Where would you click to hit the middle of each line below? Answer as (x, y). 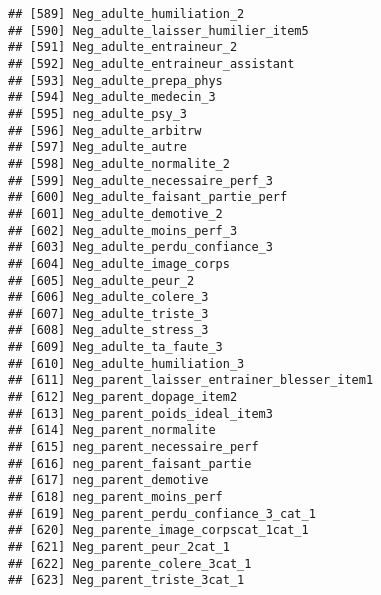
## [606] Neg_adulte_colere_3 (108, 297)
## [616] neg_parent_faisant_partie (130, 463)
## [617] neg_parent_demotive (108, 480)
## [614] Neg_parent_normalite (112, 430)
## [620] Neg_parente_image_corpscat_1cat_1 (158, 530)
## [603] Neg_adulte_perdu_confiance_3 (140, 247)
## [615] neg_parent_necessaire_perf (133, 447)
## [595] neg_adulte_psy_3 (97, 113)
